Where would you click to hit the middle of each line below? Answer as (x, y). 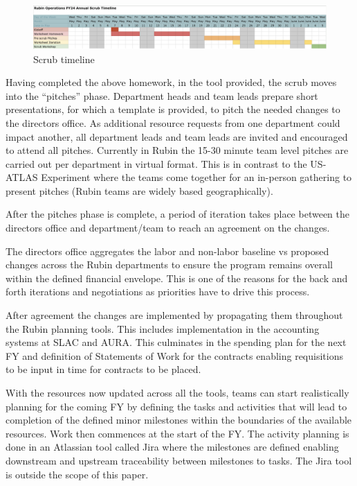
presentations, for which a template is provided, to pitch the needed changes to (173, 109)
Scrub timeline (64, 59)
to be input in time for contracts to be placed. (103, 369)
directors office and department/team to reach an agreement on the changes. (168, 228)
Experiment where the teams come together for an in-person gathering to (196, 177)
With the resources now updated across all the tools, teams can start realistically (177, 392)
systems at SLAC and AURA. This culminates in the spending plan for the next (176, 342)
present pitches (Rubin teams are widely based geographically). (139, 190)
